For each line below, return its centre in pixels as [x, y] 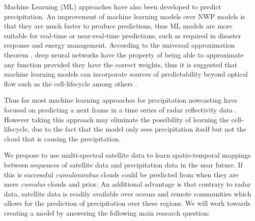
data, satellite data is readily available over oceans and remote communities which [128, 193]
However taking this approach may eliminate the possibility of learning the [117, 119]
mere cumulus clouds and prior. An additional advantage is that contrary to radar [127, 184]
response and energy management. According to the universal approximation [119, 45]
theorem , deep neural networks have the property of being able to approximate [124, 54]
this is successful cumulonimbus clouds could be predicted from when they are [121, 174]
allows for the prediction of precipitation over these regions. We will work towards [127, 203]
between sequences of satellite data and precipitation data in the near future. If [123, 164]
